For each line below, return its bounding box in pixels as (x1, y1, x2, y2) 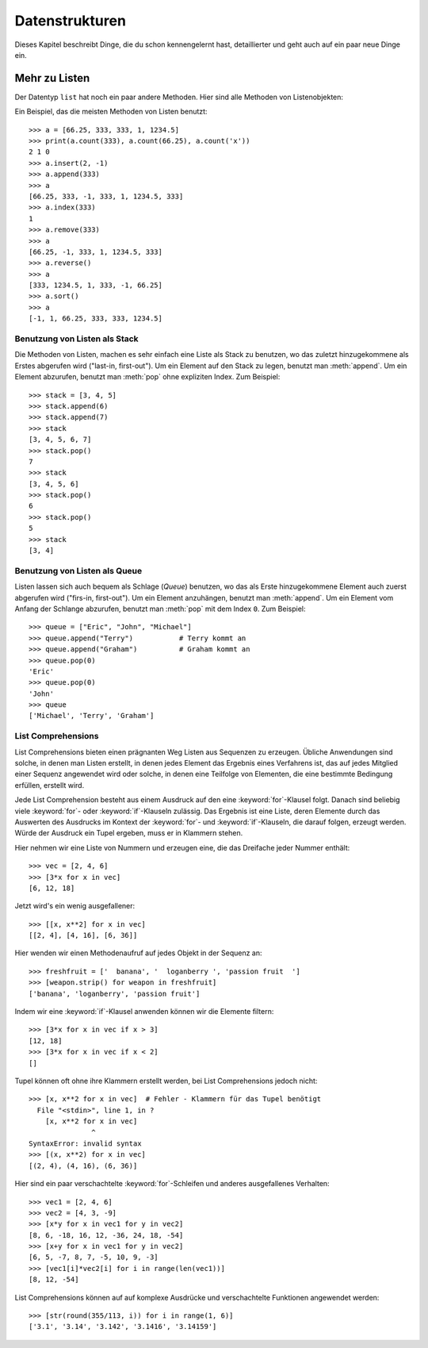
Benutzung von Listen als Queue (14, 565, 143, 576)
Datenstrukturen (14, 12, 127, 29)
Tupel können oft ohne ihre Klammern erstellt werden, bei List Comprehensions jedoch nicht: (14, 1076, 318, 1085)
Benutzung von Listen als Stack (14, 333, 139, 344)
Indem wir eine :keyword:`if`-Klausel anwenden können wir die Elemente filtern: (14, 1007, 274, 1016)
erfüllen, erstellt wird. (14, 780, 85, 789)
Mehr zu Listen (14, 71, 90, 85)
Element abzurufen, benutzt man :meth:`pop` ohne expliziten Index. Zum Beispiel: (14, 372, 281, 382)
